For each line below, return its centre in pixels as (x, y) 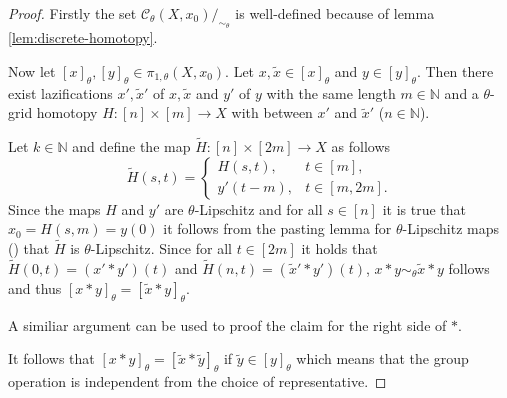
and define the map (131, 146)
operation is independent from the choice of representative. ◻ (197, 381)
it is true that (424, 208)
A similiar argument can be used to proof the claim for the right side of (227, 324)
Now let (32, 70)
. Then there (455, 70)
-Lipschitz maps (450, 228)
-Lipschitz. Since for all (161, 248)
